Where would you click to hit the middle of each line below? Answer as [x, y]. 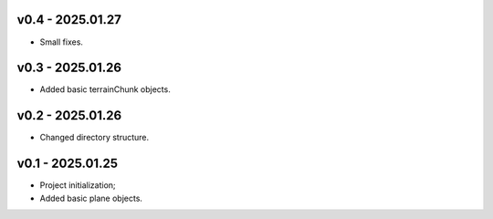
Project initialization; [78, 185]
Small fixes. [62, 42]
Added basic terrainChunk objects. [105, 89]
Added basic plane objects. [91, 198]
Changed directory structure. [94, 138]
